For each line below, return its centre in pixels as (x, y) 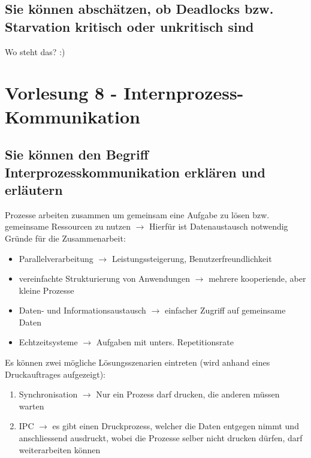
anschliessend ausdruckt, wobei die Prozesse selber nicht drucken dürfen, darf (161, 438)
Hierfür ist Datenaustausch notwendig (219, 226)
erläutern (34, 189)
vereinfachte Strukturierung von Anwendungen (105, 278)
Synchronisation (48, 394)
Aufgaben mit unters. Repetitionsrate (165, 342)
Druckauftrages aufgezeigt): (55, 374)
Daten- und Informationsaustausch (82, 310)
